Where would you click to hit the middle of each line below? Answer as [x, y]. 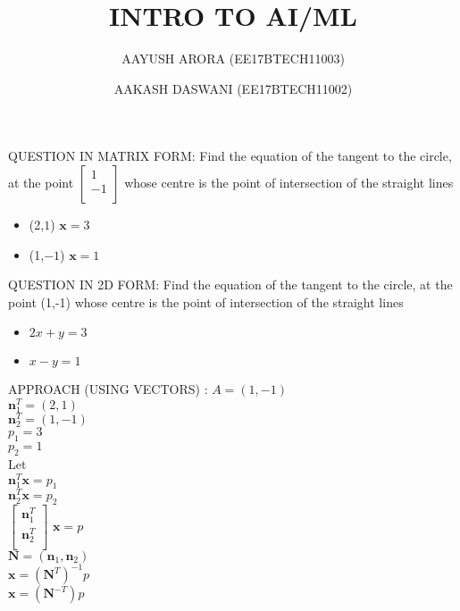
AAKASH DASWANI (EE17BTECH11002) [233, 88]
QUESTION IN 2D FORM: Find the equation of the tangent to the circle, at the [230, 285]
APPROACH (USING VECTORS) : [108, 389]
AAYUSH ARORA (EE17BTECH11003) [233, 59]
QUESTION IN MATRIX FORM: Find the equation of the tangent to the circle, [230, 156]
